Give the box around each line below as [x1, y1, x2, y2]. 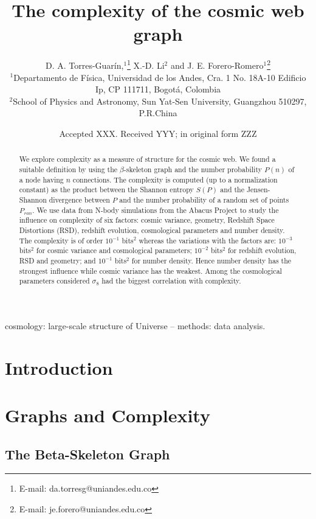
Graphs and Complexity [5, 403, 210, 428]
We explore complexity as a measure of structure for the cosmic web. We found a [19, 154, 276, 164]
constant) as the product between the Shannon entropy [19, 184, 194, 195]
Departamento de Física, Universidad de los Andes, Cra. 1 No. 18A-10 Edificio [13, 71, 306, 83]
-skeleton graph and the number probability [123, 164, 262, 174]
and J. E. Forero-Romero [170, 58, 264, 71]
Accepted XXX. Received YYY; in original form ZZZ [59, 127, 257, 139]
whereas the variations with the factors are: [139, 235, 276, 245]
